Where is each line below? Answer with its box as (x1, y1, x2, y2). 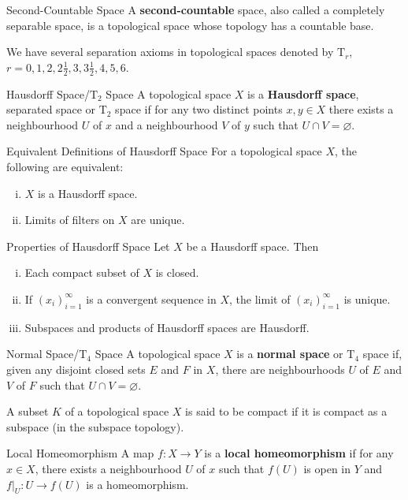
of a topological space (65, 403, 169, 420)
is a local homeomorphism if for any (204, 445, 394, 461)
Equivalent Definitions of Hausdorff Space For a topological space (6, 143, 322, 159)
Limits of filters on (24, 211, 115, 228)
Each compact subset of (24, 264, 139, 281)
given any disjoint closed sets (6, 360, 146, 377)
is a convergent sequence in (86, 290, 217, 307)
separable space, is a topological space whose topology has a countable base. (6, 17, 374, 33)
